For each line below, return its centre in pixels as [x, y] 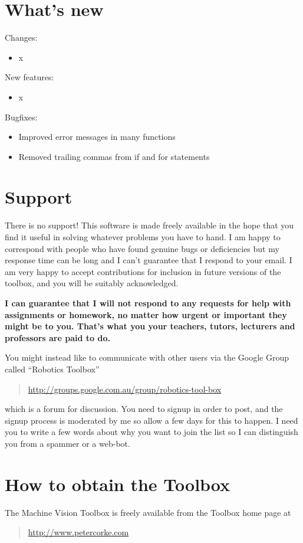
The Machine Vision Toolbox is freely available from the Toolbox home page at [148, 512]
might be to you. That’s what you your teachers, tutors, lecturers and [150, 326]
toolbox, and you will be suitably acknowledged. [92, 283]
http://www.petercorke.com [78, 532]
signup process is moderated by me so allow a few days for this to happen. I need [151, 420]
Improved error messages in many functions [97, 137]
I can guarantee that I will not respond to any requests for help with [148, 302]
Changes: [21, 37]
